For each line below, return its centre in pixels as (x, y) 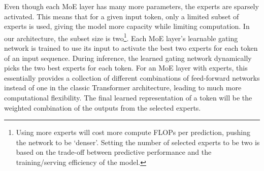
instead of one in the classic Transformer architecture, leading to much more (123, 88)
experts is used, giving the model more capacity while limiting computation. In (127, 26)
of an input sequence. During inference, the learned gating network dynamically (128, 58)
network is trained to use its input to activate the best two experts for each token (131, 48)
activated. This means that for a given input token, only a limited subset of (122, 16)
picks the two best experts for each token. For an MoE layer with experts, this (126, 68)
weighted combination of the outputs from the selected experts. (103, 107)
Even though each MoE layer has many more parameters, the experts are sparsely (131, 6)
